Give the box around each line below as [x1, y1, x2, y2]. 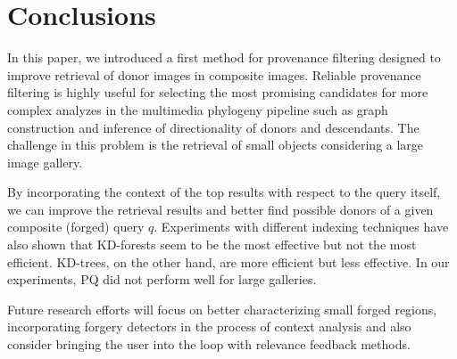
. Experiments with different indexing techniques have [154, 217, 449, 236]
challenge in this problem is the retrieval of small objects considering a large [7, 135, 424, 154]
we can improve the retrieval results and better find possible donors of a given [7, 200, 434, 218]
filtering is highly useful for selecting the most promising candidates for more [7, 83, 428, 102]
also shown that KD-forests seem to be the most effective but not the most [7, 235, 417, 254]
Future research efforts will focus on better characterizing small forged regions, [7, 299, 437, 318]
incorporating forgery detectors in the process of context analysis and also [7, 317, 411, 336]
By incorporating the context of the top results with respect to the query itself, [7, 183, 441, 201]
